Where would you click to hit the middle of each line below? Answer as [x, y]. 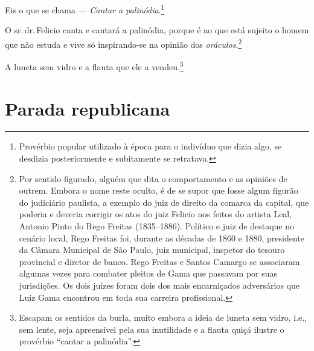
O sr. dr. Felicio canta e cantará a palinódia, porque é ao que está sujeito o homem [157, 30]
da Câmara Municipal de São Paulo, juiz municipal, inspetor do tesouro [152, 250]
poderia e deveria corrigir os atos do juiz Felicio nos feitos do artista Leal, [155, 214]
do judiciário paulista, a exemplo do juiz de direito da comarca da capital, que [164, 202]
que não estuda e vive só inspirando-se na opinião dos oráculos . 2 [123, 43]
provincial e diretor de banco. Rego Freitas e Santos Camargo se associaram [159, 261]
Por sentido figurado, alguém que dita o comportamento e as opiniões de [153, 178]
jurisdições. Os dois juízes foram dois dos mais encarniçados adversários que [159, 285]
